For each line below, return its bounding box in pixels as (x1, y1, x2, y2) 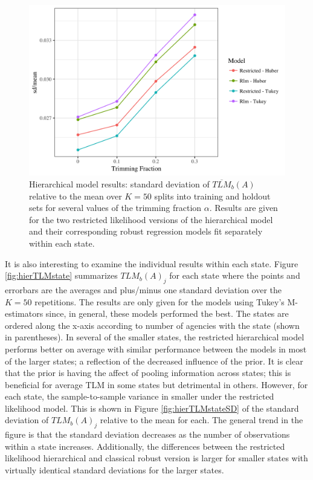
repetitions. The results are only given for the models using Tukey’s (34, 295, 285, 308)
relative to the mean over (29, 189, 122, 202)
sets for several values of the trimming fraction (29, 201, 202, 214)
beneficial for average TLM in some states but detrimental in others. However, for (5, 378, 308, 391)
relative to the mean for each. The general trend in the (100, 414, 303, 426)
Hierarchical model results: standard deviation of (29, 177, 210, 190)
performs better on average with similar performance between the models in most (5, 342, 307, 355)
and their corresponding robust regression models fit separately (29, 225, 263, 238)
